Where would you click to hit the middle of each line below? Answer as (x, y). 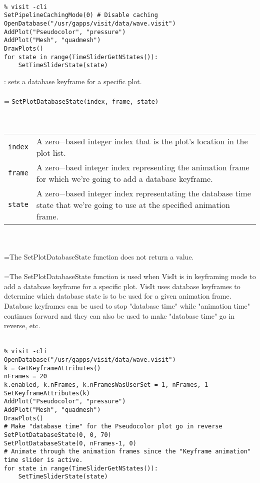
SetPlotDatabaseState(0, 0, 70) (58, 435)
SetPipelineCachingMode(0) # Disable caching (81, 15)
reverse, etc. (22, 325)
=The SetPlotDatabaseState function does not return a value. (99, 257)
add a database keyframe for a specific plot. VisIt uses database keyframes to (122, 286)
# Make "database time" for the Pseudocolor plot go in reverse (113, 427)
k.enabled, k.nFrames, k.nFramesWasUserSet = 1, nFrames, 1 (106, 385)
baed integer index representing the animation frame (157, 167)
